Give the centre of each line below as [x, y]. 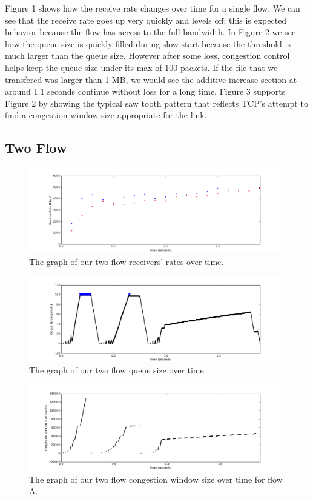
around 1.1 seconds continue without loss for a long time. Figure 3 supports [145, 91]
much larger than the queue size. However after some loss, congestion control [147, 55]
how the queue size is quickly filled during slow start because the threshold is [148, 43]
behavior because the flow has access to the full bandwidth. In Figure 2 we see [150, 32]
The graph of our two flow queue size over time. [118, 370]
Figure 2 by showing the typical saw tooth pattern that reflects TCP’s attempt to [156, 103]
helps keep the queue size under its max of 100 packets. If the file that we [141, 67]
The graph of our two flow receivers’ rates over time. [127, 261]
